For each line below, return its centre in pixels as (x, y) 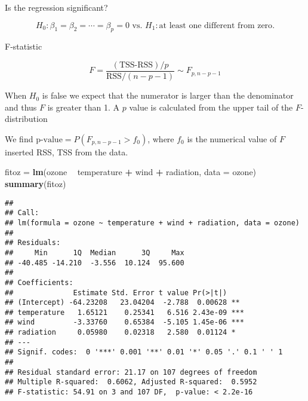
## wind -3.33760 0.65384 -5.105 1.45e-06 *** (124, 322)
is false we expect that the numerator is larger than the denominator (168, 95)
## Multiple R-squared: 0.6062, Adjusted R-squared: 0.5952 (131, 382)
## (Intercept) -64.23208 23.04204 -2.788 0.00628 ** (122, 303)
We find (19, 138)
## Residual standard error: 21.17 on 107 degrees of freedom (131, 372)
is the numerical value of (232, 138)
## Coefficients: (39, 282)
